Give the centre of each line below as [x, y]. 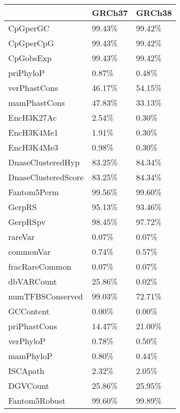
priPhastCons [33, 326]
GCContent [29, 311]
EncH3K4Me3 [33, 147]
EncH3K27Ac [33, 117]
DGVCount [29, 386]
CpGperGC [29, 28]
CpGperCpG [31, 43]
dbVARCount [33, 281]
